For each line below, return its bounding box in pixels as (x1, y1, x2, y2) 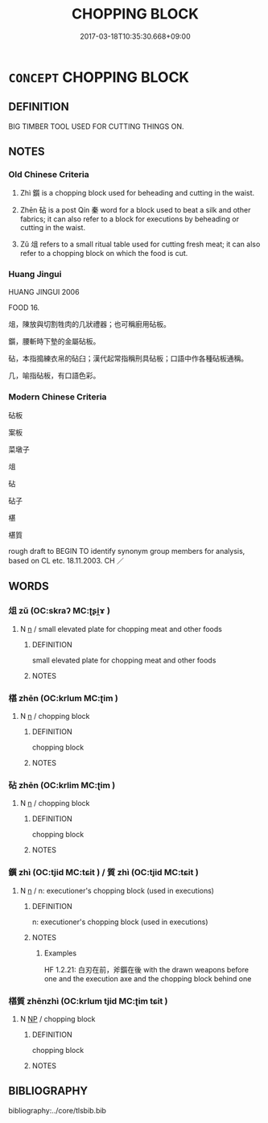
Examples (43, 948, 77, 958)
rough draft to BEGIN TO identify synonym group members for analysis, (8, 547, 245, 556)
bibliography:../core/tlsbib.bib (8, 1105, 107, 1115)
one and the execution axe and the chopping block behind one (43, 973, 252, 983)
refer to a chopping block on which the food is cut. (19, 249, 188, 258)
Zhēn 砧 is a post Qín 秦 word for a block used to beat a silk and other (19, 205, 251, 215)
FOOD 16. (8, 303, 40, 312)
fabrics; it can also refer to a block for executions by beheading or (19, 214, 240, 224)
